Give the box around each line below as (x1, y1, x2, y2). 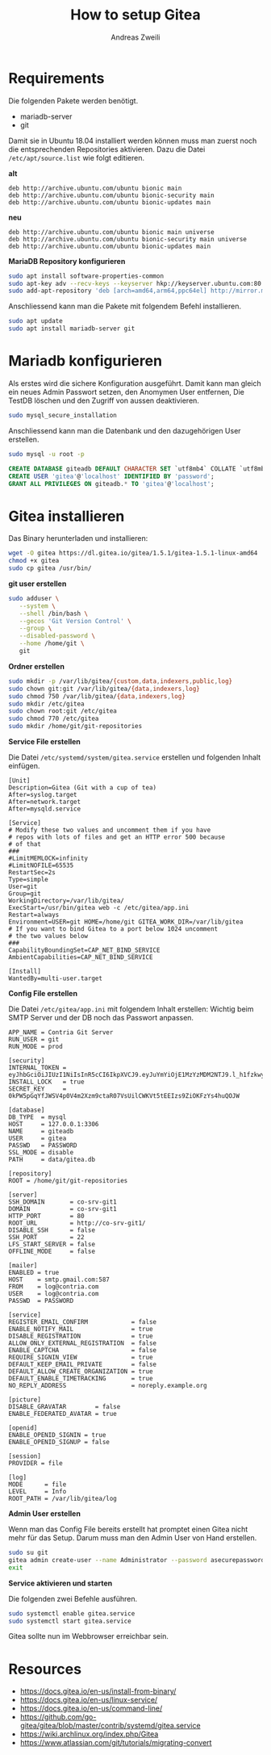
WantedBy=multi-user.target (8, 974, 103, 982)
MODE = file (8, 1481, 67, 1489)
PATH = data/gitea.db (8, 1156, 95, 1164)
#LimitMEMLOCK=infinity (8, 854, 89, 863)
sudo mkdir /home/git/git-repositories (8, 723, 143, 731)
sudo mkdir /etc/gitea (8, 700, 85, 708)
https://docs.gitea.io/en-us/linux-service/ (19, 1695, 158, 1705)
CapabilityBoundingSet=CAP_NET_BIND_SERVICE (8, 946, 161, 954)
